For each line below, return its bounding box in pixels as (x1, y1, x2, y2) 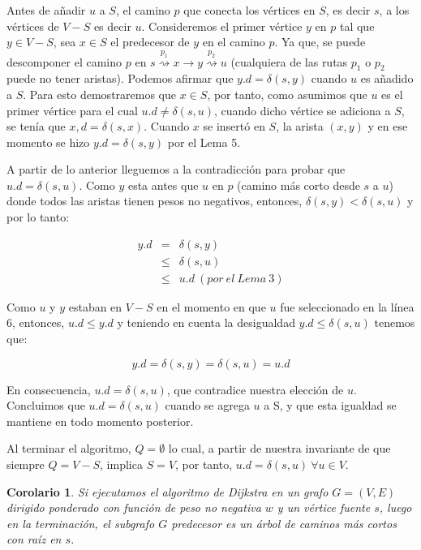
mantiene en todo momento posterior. (6, 412, 194, 429)
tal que (339, 17, 375, 34)
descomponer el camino (6, 53, 122, 70)
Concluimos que (6, 397, 85, 414)
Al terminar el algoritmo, (6, 440, 131, 457)
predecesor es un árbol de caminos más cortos (171, 514, 397, 531)
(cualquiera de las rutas (230, 53, 348, 70)
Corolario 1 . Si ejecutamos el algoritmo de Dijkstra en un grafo (6, 483, 329, 500)
